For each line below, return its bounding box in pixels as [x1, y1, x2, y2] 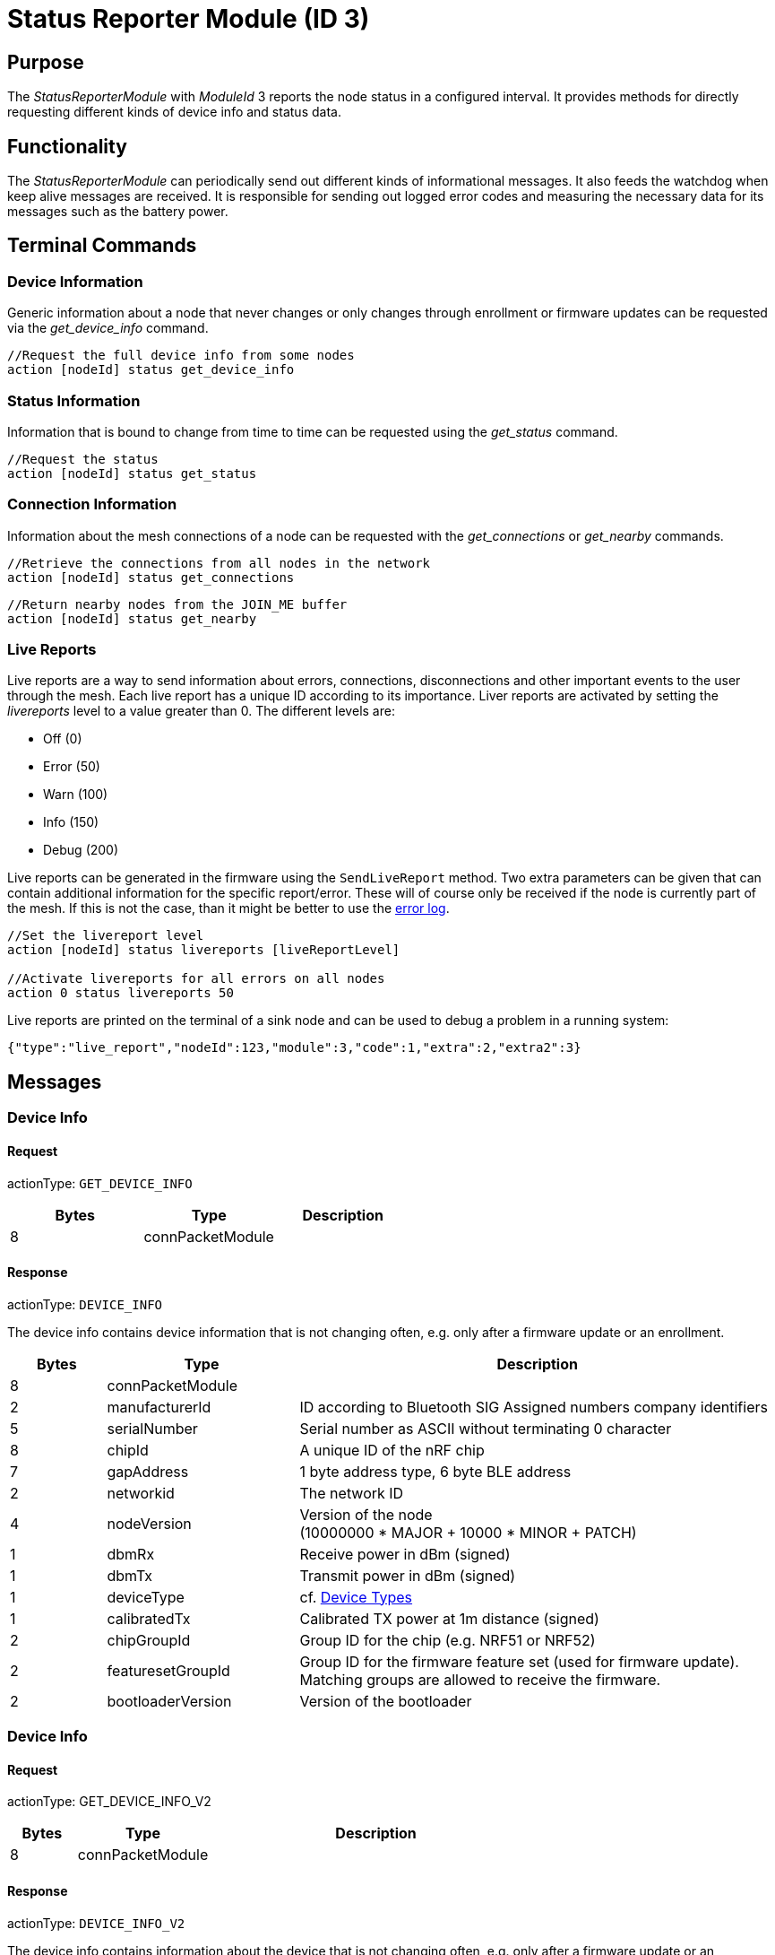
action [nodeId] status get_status [7, 465, 257, 481]
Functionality [7, 135, 127, 158]
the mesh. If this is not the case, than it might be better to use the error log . [7, 900, 450, 917]
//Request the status [7, 451, 159, 466]
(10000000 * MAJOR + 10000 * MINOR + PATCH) [299, 1523, 637, 1542]
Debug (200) [43, 842, 119, 858]
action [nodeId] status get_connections [7, 569, 295, 585]
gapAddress [107, 1462, 189, 1481]
